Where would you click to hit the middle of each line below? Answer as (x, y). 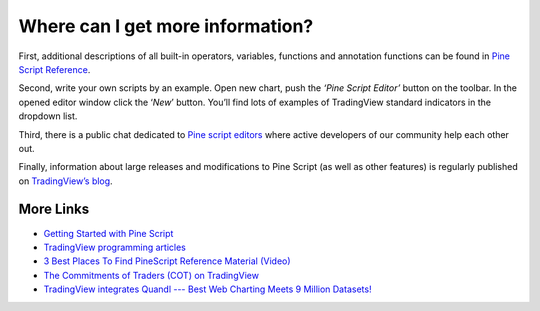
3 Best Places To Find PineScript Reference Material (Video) (167, 261)
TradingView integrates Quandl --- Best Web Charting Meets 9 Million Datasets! (207, 289)
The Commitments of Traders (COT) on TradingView (151, 275)
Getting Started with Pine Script (108, 233)
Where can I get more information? (166, 26)
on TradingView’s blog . (66, 181)
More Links (54, 209)
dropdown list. (48, 116)
